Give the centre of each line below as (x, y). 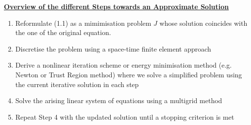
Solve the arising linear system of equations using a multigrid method (119, 100)
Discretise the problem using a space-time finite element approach (113, 48)
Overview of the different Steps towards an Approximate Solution (117, 6)
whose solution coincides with (203, 23)
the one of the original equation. (63, 32)
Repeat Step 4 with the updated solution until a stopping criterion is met (125, 116)
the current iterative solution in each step (77, 84)
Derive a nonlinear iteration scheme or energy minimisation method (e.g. (124, 65)
